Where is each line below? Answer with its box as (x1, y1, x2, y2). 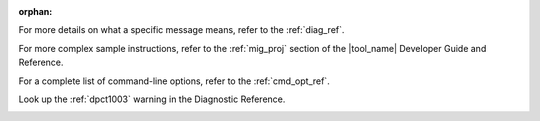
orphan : (18, 6, 53, 17)
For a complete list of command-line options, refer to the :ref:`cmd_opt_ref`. (18, 75, 330, 87)
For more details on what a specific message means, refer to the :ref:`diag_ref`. (18, 24, 345, 36)
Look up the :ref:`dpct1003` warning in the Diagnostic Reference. (18, 93, 286, 105)
